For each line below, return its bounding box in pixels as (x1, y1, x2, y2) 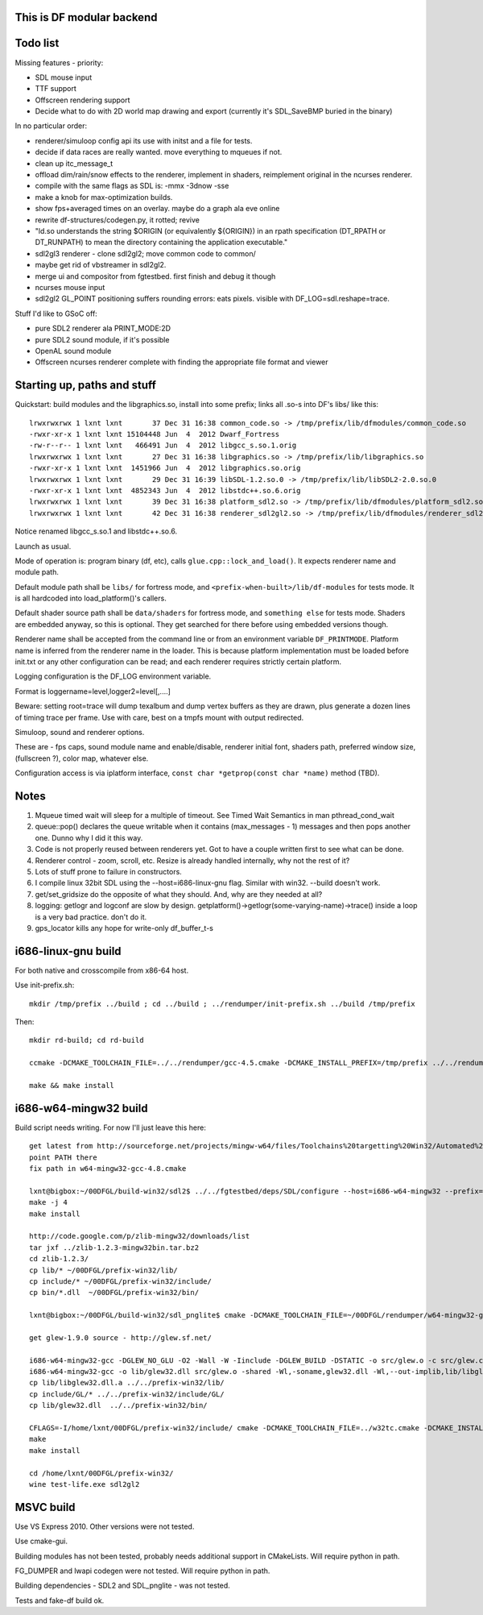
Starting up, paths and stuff (14, 379, 157, 392)
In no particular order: (14, 121, 88, 131)
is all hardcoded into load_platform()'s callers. (14, 593, 167, 604)
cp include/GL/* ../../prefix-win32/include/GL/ (29, 1389, 225, 1398)
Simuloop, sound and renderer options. (14, 727, 145, 737)
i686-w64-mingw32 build (14, 1101, 148, 1115)
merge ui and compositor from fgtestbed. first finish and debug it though (35, 271, 276, 281)
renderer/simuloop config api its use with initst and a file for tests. (35, 135, 253, 145)
